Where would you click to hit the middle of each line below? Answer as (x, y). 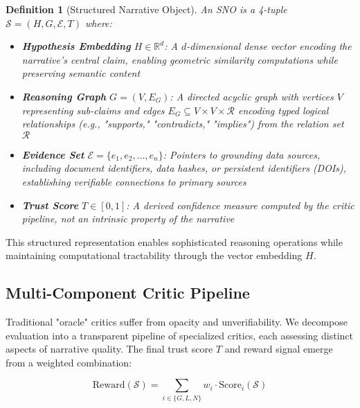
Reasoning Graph (64, 96)
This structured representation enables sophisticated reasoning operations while (174, 241)
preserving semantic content (81, 73)
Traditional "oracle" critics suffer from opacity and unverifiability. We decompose (177, 322)
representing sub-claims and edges (93, 110)
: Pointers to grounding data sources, (242, 154)
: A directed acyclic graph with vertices (252, 96)
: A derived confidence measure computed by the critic (240, 205)
